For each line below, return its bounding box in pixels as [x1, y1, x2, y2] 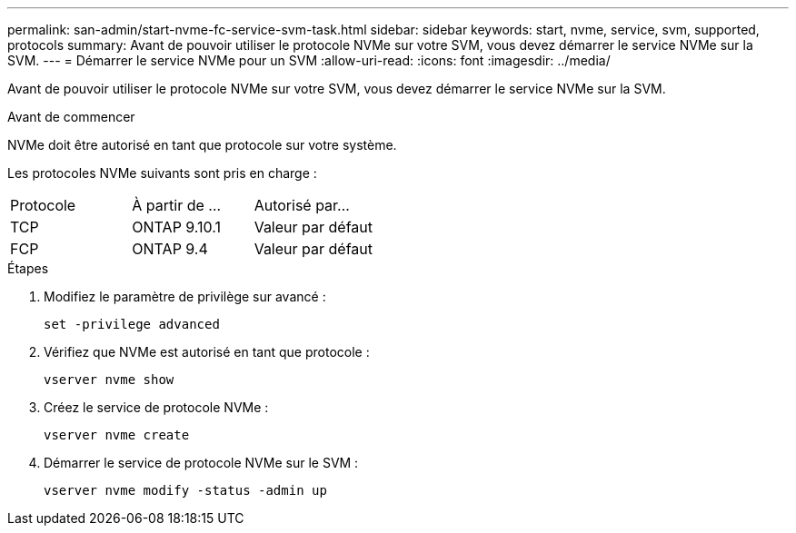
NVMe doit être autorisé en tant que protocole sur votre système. [7, 137, 397, 153]
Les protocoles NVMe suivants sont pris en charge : [7, 165, 317, 181]
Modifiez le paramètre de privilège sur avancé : [44, 289, 326, 304]
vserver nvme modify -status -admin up [44, 483, 327, 498]
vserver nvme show [44, 372, 174, 387]
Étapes [7, 261, 49, 276]
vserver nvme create [44, 428, 190, 442]
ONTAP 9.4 [132, 240, 208, 258]
